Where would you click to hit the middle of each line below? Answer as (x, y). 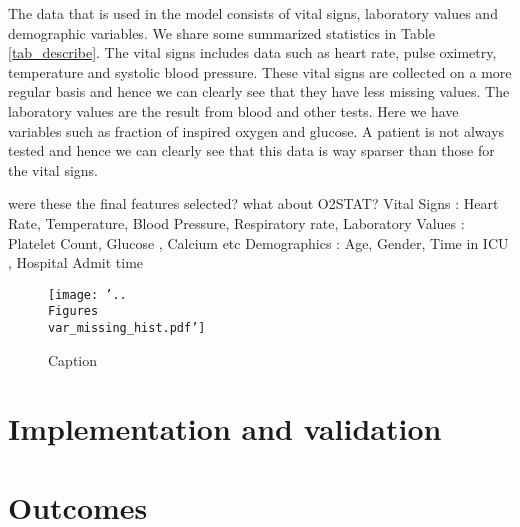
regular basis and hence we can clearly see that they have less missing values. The (259, 91)
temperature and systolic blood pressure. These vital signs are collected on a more (260, 71)
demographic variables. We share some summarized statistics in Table (221, 32)
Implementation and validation (225, 428)
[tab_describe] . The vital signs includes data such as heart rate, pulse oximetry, (252, 52)
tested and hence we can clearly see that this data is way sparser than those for (251, 150)
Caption (73, 359)
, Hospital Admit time (76, 262)
